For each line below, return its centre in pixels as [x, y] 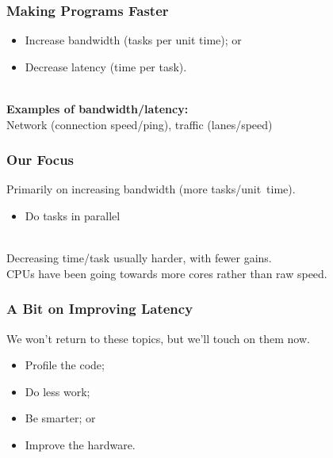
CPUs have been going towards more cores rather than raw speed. [167, 273]
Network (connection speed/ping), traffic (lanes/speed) [140, 124]
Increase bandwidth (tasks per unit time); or [133, 40]
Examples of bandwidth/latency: [98, 109]
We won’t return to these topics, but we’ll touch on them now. [158, 338]
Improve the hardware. [80, 444]
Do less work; [57, 391]
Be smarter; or [60, 418]
